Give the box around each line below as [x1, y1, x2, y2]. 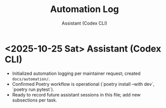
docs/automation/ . [12, 75, 50, 81]
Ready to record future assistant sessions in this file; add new [12, 91, 141, 97]
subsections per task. [12, 97, 58, 103]
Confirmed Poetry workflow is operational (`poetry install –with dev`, [12, 81, 155, 87]
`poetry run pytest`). [12, 86, 54, 92]
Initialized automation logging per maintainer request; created [12, 70, 141, 76]
